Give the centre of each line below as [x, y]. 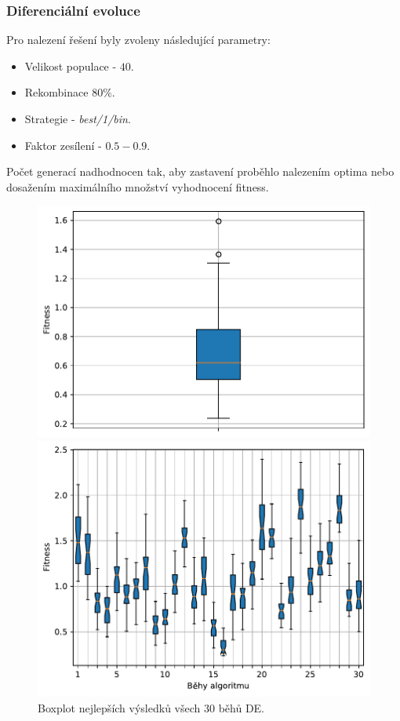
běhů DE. [241, 707]
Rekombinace [56, 92]
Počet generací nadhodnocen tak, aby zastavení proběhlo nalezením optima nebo [200, 171]
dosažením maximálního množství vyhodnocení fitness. [138, 186]
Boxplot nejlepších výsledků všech [119, 707]
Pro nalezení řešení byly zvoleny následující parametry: [138, 40]
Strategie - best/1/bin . [78, 118]
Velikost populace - [71, 66]
